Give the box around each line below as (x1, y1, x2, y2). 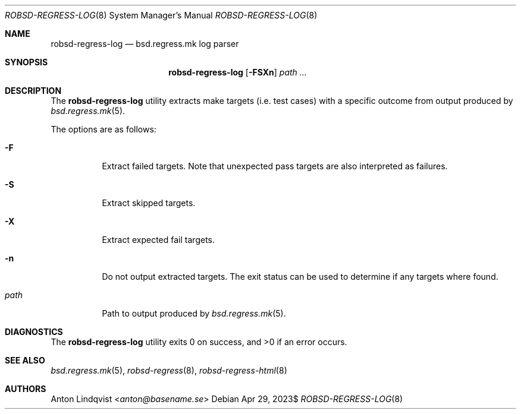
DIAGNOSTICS (5, 327, 63, 337)
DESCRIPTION (5, 86, 62, 96)
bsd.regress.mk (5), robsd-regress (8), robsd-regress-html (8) (51, 365, 287, 375)
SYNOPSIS (5, 57, 48, 67)
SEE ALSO (5, 355, 45, 365)
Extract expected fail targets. (102, 235, 215, 245)
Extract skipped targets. (102, 198, 196, 208)
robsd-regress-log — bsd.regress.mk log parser (51, 39, 239, 49)
